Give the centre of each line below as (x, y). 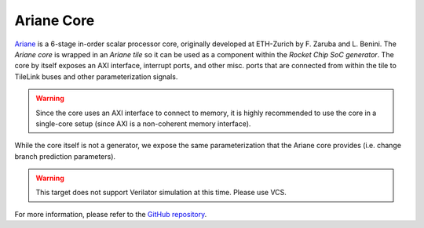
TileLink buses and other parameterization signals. (96, 76)
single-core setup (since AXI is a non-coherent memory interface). (143, 123)
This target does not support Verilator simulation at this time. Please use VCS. (161, 193)
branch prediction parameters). (65, 156)
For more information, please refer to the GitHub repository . (111, 214)
